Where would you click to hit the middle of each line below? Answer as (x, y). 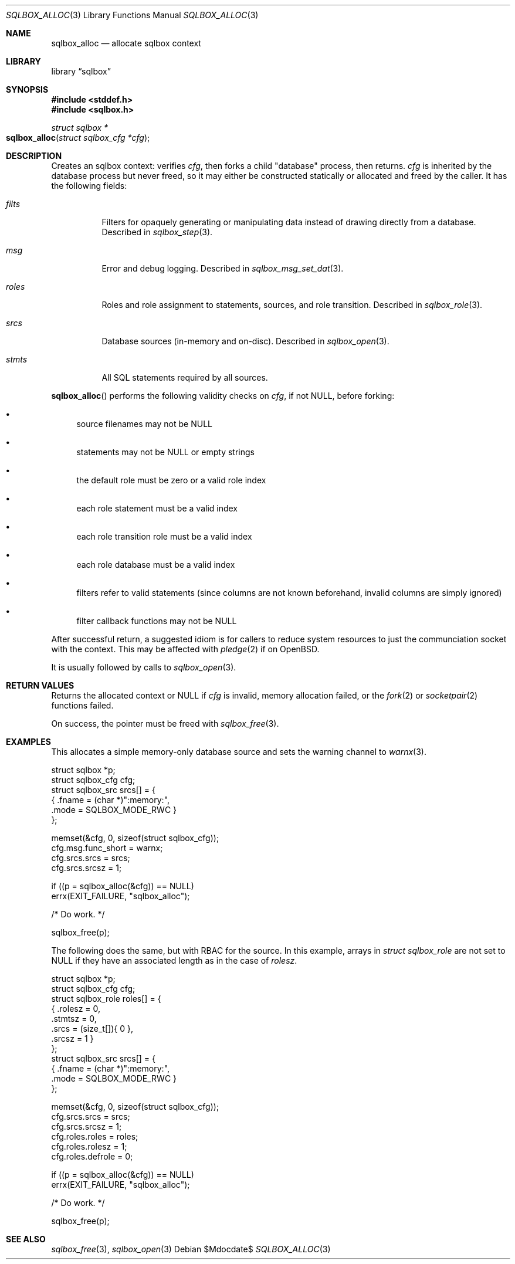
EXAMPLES (28, 742)
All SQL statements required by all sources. (185, 377)
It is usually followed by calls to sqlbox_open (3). (144, 667)
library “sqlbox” (81, 71)
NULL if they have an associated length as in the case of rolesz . (174, 960)
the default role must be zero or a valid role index (171, 480)
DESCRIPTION (34, 156)
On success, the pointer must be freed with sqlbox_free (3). (165, 724)
